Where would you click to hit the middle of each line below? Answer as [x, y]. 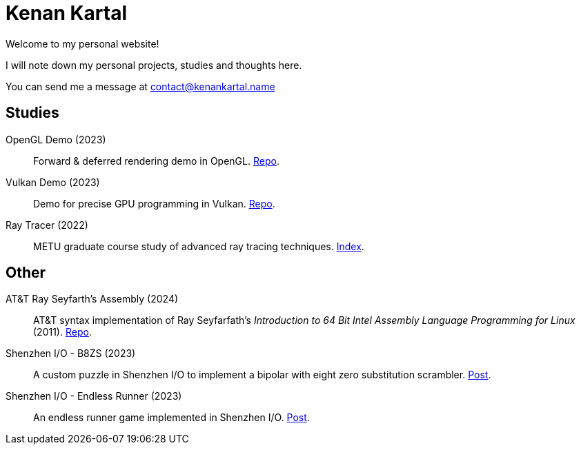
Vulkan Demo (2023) [53, 182]
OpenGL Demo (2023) [56, 139]
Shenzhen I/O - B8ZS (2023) [71, 354]
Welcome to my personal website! [82, 43]
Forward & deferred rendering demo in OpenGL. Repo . [156, 161]
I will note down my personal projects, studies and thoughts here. [154, 65]
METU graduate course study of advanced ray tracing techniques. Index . [199, 246]
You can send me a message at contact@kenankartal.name [140, 86]
